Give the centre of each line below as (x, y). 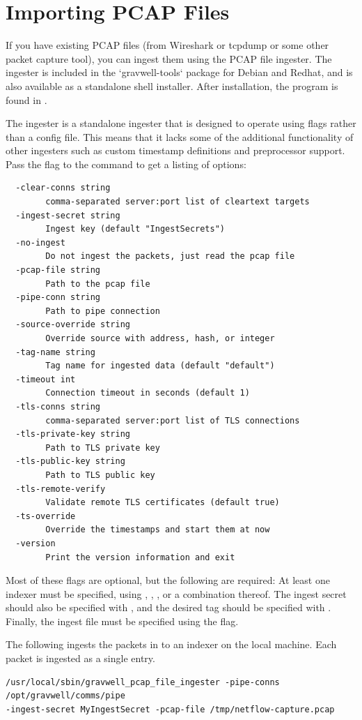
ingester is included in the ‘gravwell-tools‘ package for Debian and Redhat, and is (179, 72)
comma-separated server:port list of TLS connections (173, 420)
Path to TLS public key (100, 475)
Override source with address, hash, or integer (160, 338)
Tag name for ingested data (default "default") (160, 366)
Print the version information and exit (140, 557)
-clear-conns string (63, 188)
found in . (26, 99)
